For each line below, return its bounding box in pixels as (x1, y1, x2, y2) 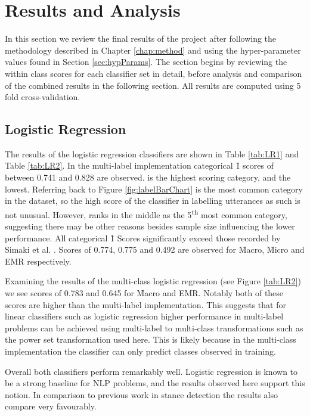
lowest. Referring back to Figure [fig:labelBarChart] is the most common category (5, 182, 303, 195)
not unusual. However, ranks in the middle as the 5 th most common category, (5, 206, 287, 221)
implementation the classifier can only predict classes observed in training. (5, 345, 276, 358)
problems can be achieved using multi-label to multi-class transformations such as (5, 321, 303, 334)
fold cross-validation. (5, 91, 80, 103)
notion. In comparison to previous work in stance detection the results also (5, 388, 278, 401)
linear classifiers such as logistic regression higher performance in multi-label (5, 310, 284, 322)
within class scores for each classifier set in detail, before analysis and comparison (5, 67, 302, 79)
